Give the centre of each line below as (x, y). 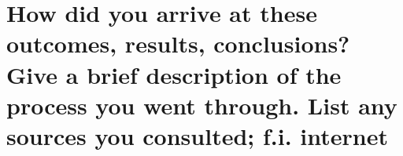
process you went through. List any (202, 105)
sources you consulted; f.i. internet (197, 135)
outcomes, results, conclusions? (178, 44)
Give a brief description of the (174, 74)
